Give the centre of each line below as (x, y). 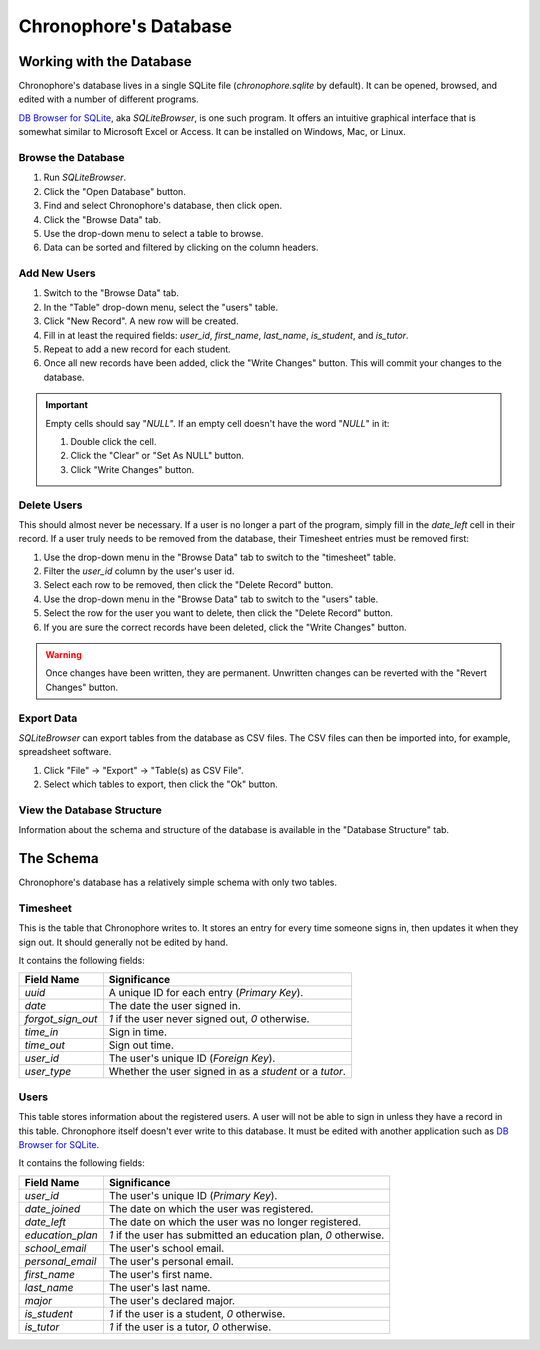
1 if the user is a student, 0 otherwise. (197, 1313)
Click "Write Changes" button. (132, 469)
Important (67, 405)
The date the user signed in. (174, 1006)
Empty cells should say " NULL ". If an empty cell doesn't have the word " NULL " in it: (217, 423)
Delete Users (50, 505)
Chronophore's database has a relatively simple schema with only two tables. (178, 882)
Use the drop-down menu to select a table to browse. (153, 233)
